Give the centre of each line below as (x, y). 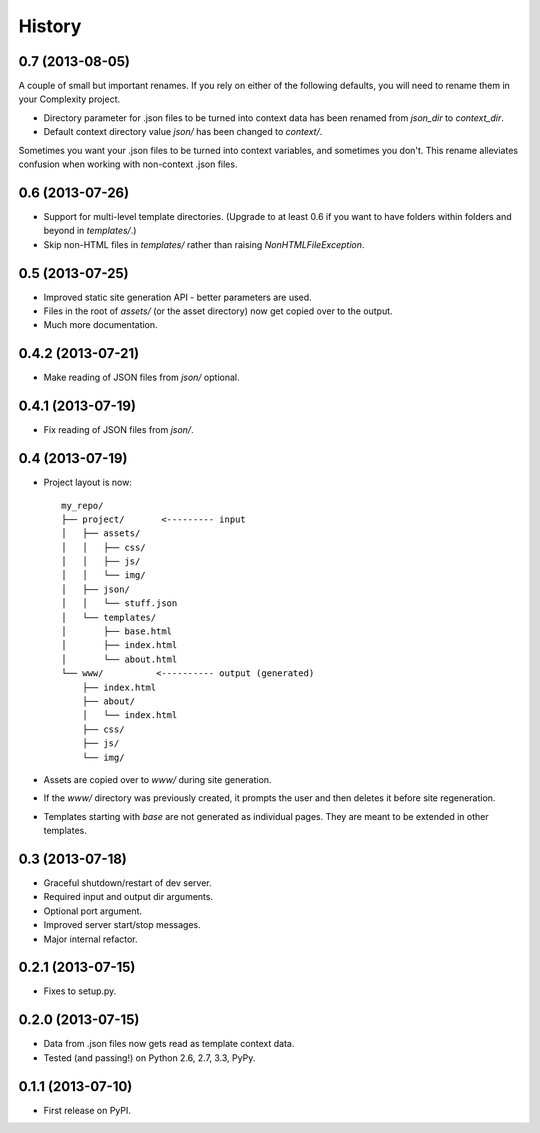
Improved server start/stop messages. (122, 925)
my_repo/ (82, 505)
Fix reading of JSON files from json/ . (118, 430)
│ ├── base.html (117, 631)
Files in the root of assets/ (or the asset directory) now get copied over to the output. (218, 311)
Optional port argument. (93, 911)
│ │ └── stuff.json (119, 603)
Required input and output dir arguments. (128, 897)
